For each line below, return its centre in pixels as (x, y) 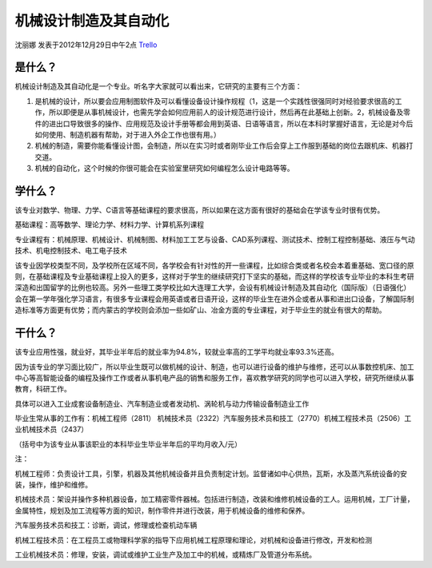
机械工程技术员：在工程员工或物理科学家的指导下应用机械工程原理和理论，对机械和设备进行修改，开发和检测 (193, 540)
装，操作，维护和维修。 (53, 485)
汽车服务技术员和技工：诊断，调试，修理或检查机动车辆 (106, 525)
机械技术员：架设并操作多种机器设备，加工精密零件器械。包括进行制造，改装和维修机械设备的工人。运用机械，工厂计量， (214, 499)
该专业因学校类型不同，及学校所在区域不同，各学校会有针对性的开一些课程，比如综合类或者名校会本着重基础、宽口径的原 (214, 265)
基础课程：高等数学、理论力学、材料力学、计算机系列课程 (109, 224)
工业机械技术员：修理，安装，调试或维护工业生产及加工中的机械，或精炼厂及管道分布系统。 (165, 554)
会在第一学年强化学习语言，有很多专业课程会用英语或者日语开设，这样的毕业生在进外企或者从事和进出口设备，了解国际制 (214, 299)
